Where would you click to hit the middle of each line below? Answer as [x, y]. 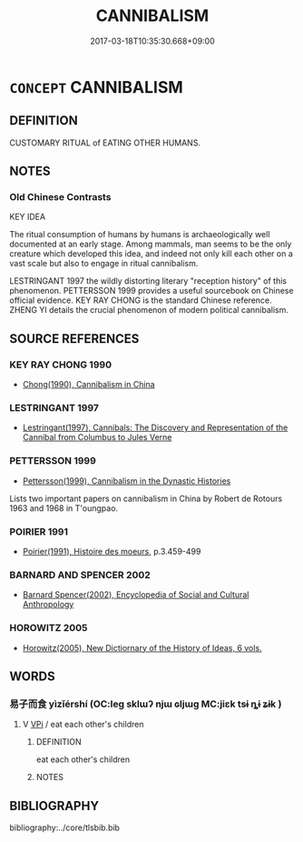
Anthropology [48, 605]
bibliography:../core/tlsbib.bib [65, 827]
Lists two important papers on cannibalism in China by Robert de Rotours [146, 498]
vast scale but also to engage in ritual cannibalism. [104, 264]
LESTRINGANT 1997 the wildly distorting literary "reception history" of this [148, 281]
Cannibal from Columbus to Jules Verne [97, 437]
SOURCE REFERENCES [74, 339]
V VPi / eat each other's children [83, 725]
